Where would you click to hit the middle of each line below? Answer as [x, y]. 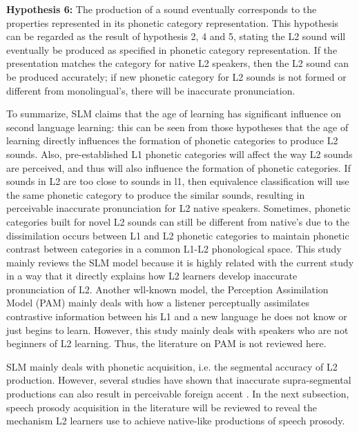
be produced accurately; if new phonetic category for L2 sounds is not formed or [176, 76]
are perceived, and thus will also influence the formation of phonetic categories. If [178, 167]
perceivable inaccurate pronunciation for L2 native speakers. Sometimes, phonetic [178, 208]
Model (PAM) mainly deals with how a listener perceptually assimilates [158, 303]
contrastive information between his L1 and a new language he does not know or [177, 316]
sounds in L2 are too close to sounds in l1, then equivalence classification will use [178, 181]
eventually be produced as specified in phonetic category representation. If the [172, 49]
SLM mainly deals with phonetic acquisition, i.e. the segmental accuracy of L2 [172, 366]
